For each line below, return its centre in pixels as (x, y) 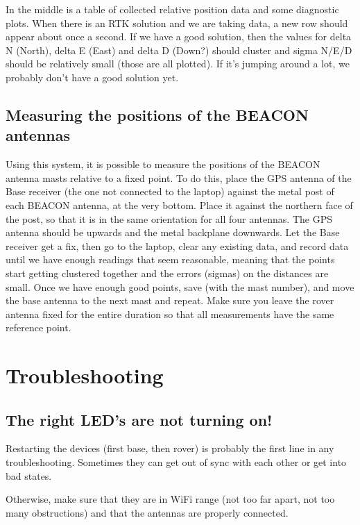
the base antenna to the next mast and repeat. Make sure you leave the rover (170, 300)
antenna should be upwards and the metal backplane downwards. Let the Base (173, 232)
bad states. (29, 475)
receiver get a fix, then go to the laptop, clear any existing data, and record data (177, 245)
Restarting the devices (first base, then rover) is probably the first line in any (170, 448)
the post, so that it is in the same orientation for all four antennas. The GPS (169, 218)
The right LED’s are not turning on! (139, 419)
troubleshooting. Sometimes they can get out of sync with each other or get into (176, 462)
